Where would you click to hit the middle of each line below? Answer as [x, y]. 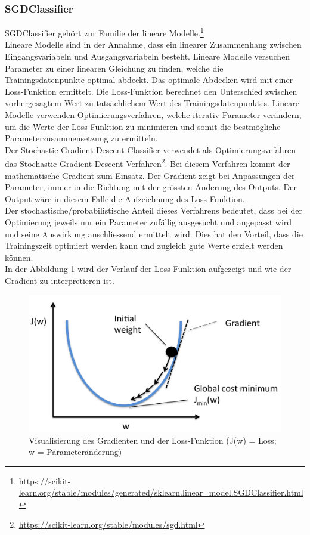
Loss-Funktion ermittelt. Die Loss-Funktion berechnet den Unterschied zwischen [151, 91]
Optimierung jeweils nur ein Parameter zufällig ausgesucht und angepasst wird [148, 222]
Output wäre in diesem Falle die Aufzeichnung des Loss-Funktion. [125, 198]
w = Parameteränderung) [75, 452]
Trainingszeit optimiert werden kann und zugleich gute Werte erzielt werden [144, 245]
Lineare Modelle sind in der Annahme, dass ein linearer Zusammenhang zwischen [153, 44]
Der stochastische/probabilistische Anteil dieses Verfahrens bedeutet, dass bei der [154, 210]
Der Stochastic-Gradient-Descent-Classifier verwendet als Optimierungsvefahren [151, 149]
